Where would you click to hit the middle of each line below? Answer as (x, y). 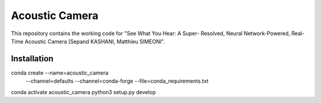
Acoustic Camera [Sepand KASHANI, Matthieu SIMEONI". (95, 41)
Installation (32, 59)
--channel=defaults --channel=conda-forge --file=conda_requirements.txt (117, 81)
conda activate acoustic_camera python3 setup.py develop (84, 92)
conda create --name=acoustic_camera (60, 73)
